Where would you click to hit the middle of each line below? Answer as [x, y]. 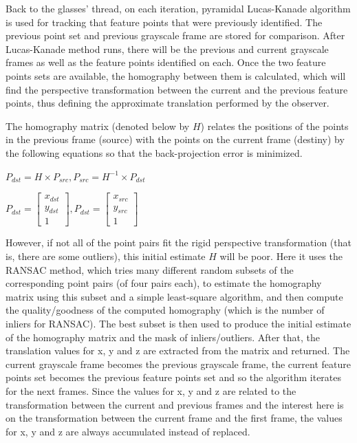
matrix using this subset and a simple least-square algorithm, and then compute [174, 296]
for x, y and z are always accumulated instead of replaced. [128, 431]
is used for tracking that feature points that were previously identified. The [164, 22]
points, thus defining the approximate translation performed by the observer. [167, 103]
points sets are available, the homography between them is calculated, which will [176, 75]
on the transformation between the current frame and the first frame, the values [174, 418]
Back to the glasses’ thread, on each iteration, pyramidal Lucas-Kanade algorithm [178, 8]
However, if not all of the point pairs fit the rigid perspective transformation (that [178, 242]
